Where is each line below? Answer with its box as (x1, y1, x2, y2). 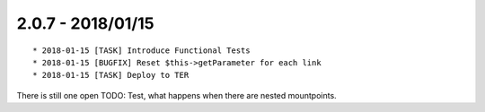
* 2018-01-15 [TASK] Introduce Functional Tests (32, 45, 251, 56)
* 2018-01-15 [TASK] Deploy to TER (32, 70, 190, 81)
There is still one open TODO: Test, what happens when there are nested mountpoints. (16, 90, 337, 100)
